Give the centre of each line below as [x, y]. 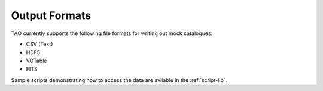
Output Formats [51, 15]
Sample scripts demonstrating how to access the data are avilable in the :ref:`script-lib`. [119, 80]
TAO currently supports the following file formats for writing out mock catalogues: [112, 33]
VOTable [36, 61]
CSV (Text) [39, 44]
